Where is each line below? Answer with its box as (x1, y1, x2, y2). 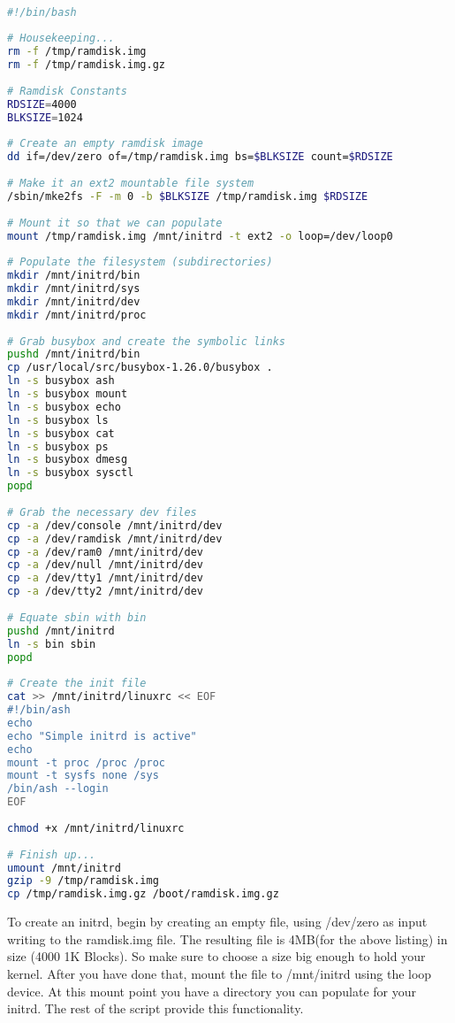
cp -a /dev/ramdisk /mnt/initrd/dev (7, 532, 223, 545)
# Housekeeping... (7, 32, 115, 45)
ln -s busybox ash (7, 374, 115, 388)
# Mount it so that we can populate (7, 216, 223, 229)
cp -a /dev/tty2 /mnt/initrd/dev (7, 585, 203, 598)
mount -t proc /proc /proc (7, 756, 165, 769)
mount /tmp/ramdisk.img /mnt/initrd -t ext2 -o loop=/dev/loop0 (7, 229, 393, 242)
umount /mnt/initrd (7, 861, 121, 874)
